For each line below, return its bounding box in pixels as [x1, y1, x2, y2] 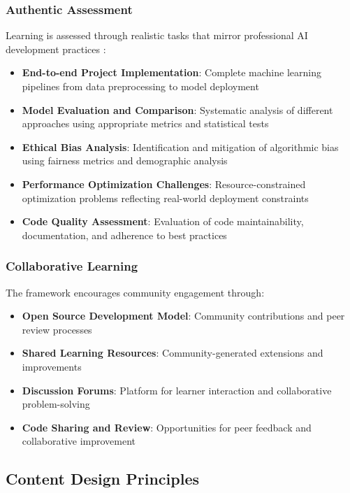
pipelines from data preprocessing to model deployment [22, 79, 259, 93]
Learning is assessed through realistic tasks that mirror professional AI [6, 28, 308, 43]
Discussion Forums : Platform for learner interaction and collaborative [22, 383, 332, 397]
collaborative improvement [22, 434, 136, 448]
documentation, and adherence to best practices [22, 227, 227, 242]
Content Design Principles [6, 468, 199, 490]
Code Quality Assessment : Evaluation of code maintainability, [22, 214, 304, 229]
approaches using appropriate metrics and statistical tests [22, 116, 269, 131]
